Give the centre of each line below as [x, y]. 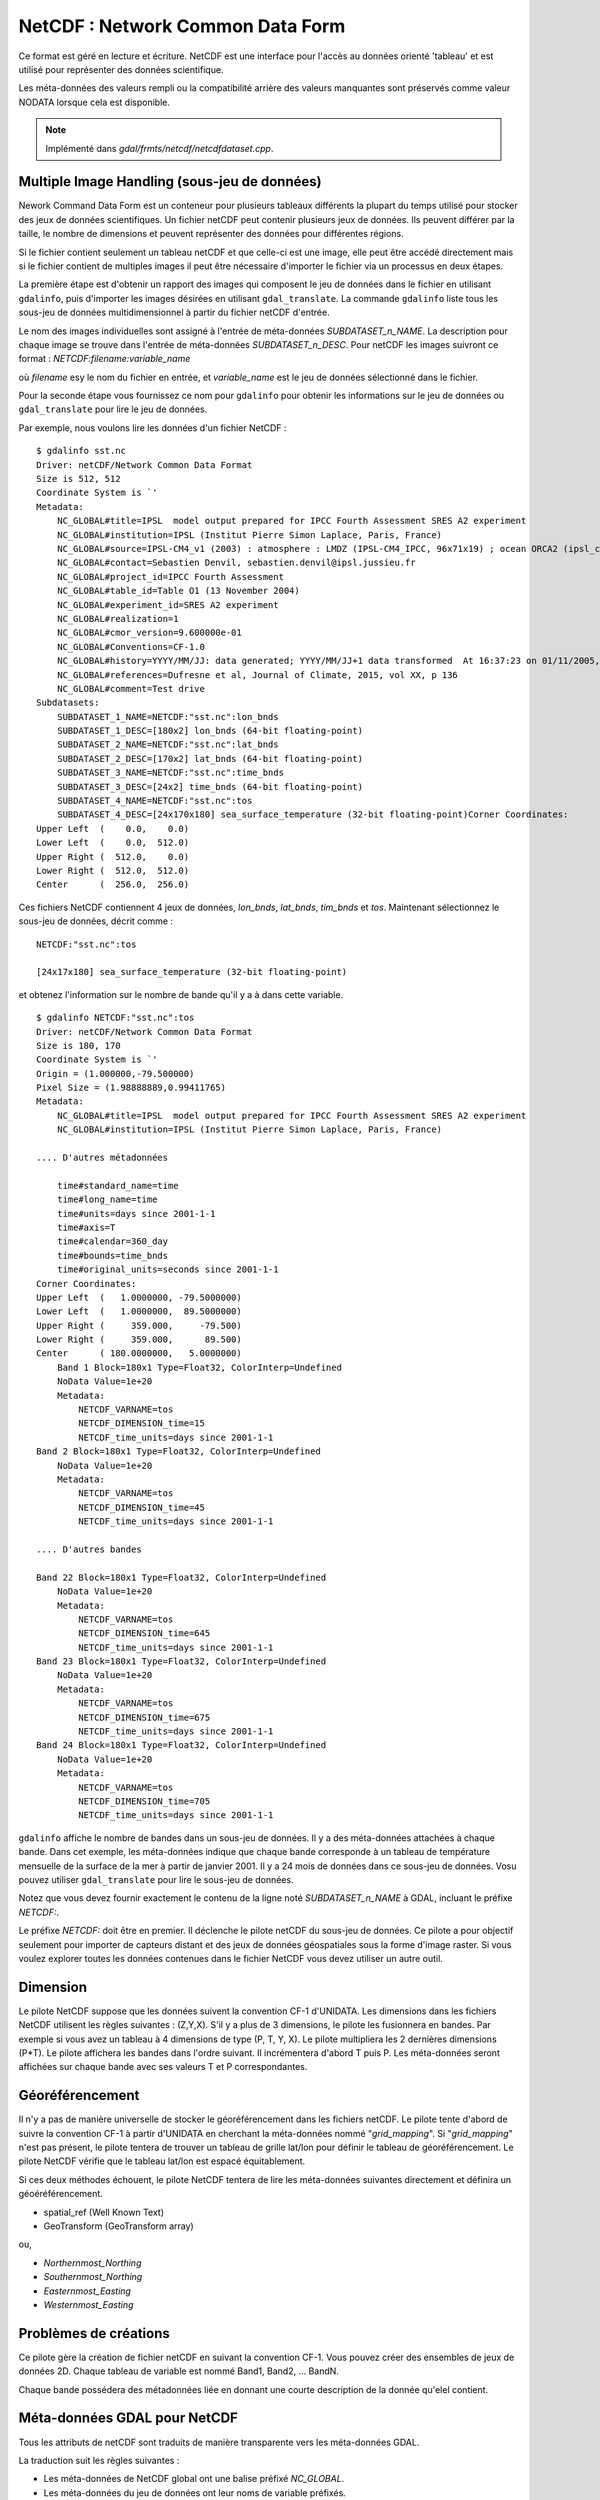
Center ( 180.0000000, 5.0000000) [139, 1353]
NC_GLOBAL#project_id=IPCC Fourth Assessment [170, 576]
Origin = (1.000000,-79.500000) [115, 1073]
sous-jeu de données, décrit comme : [96, 921]
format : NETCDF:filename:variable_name [104, 359]
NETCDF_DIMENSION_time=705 [144, 1801]
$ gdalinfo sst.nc [81, 451]
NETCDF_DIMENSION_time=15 [141, 1423]
